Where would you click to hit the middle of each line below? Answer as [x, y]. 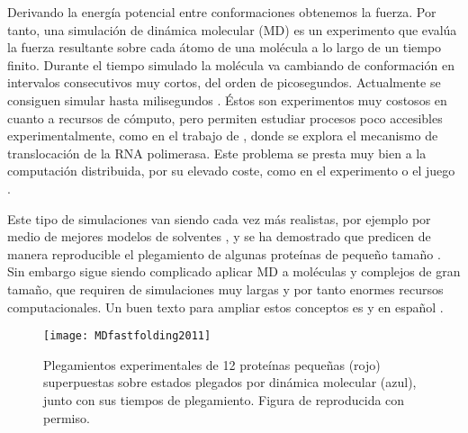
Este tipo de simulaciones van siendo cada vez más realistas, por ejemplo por [219, 218]
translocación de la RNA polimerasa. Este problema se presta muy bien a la [217, 153]
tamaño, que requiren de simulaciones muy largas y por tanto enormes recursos [225, 289]
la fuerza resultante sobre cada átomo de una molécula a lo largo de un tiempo [225, 47]
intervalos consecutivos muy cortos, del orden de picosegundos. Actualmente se [224, 82]
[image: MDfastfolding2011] [127, 336]
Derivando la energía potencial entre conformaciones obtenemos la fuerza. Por [222, 12]
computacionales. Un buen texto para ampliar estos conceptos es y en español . [225, 307]
